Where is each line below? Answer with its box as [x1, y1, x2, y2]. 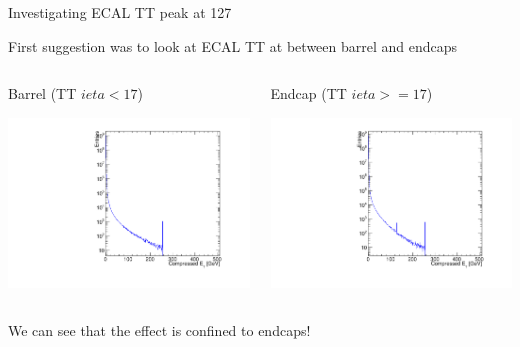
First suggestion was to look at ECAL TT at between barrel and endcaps [8, 35, 458, 56]
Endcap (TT [270, 83, 347, 104]
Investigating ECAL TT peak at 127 [8, 2, 232, 22]
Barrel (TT [8, 83, 77, 104]
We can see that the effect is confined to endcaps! [8, 320, 311, 341]
